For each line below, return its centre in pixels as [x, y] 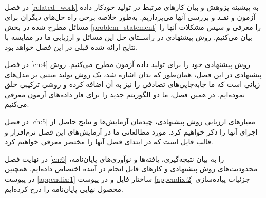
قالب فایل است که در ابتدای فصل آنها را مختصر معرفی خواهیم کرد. [109, 141]
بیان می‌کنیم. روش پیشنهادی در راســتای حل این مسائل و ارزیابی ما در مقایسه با [128, 37]
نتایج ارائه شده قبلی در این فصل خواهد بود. [71, 47]
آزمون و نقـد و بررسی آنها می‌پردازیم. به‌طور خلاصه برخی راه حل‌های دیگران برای [130, 17]
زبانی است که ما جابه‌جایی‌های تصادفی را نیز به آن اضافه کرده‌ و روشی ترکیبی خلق [132, 84]
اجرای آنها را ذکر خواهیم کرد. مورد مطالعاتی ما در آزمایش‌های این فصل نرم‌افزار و [131, 131]
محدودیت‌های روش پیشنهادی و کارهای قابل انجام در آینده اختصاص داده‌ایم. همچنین [131, 169]
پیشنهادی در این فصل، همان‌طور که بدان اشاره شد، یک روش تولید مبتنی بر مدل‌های [133, 74]
